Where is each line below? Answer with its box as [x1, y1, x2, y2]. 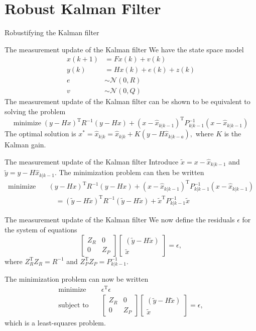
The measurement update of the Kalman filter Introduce [5, 156, 179, 167]
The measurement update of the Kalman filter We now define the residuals [5, 214, 235, 225]
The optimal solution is [5, 128, 76, 139]
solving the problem [5, 106, 66, 117]
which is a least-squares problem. [5, 317, 106, 328]
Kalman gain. [5, 139, 46, 150]
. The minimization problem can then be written [54, 167, 204, 178]
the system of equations [5, 224, 77, 235]
